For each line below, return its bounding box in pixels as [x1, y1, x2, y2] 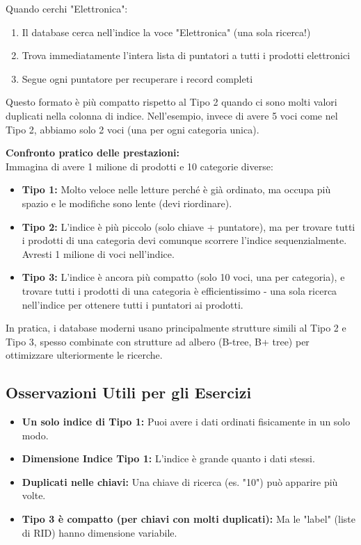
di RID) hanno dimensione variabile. [22, 525, 177, 539]
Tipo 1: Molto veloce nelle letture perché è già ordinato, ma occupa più [22, 182, 331, 197]
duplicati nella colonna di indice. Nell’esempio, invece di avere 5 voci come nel [6, 108, 338, 122]
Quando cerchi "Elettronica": [6, 1, 128, 15]
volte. [22, 488, 46, 503]
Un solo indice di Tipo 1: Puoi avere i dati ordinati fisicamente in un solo [22, 414, 351, 429]
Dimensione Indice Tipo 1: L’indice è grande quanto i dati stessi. [22, 451, 315, 466]
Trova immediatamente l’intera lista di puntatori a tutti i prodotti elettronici [22, 48, 351, 63]
